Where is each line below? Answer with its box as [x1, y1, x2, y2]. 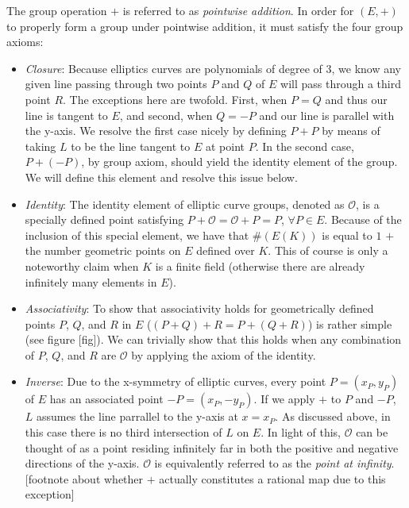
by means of [322, 122, 380, 139]
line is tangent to [25, 106, 108, 123]
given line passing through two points [25, 75, 207, 92]
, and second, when [119, 106, 213, 123]
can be [356, 424, 388, 441]
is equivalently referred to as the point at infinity [154, 455, 392, 471]
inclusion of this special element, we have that [25, 226, 249, 243]
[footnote [25, 470, 69, 487]
